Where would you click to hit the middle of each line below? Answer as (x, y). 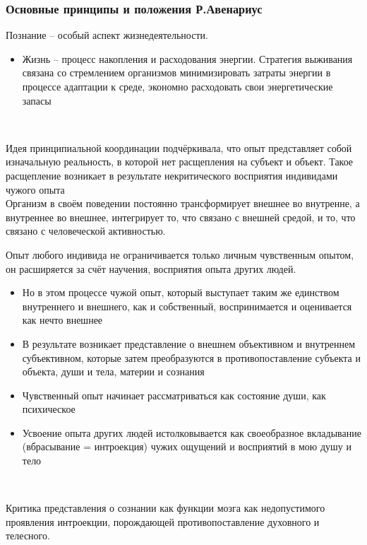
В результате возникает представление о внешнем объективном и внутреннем (189, 343)
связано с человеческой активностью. (86, 231)
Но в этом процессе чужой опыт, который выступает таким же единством (181, 292)
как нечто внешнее (62, 320)
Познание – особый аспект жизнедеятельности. (107, 35)
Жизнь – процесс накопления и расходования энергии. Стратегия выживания (187, 58)
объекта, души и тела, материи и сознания (113, 371)
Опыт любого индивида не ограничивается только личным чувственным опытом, (180, 254)
